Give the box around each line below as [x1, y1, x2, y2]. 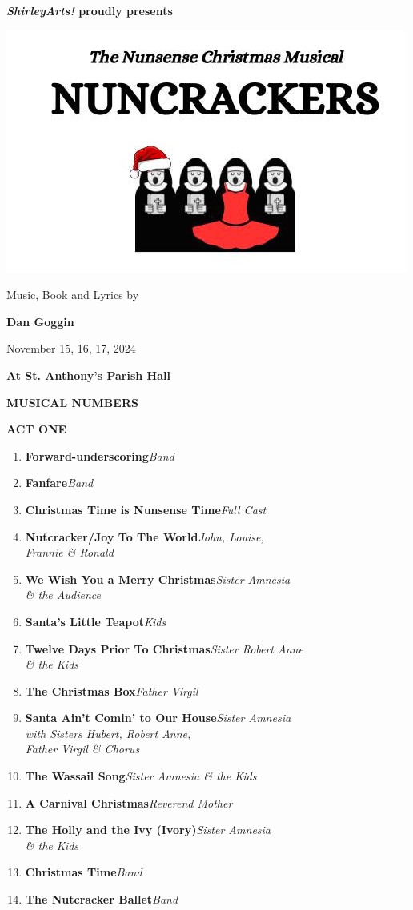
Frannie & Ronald [25, 544, 114, 561]
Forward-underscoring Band [25, 447, 174, 464]
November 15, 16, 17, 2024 [6, 340, 136, 357]
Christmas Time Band [25, 864, 142, 880]
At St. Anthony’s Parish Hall [6, 366, 170, 383]
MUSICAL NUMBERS [6, 393, 138, 410]
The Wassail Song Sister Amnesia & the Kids [25, 768, 257, 784]
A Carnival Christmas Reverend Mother [25, 794, 233, 811]
